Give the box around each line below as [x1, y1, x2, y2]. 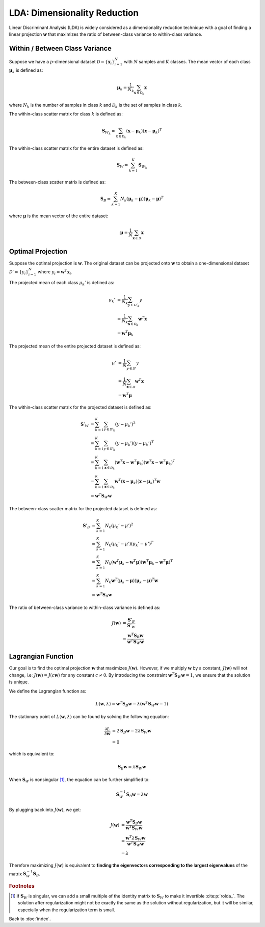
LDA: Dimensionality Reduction [9, 7, 139, 18]
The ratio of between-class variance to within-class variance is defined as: [9, 605, 160, 610]
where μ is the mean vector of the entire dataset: [9, 213, 108, 219]
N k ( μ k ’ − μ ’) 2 [105, 521, 133, 529]
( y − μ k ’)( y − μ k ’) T [115, 440, 154, 447]
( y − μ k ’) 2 [115, 421, 136, 428]
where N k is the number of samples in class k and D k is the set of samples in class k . [9, 102, 183, 109]
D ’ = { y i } [9, 269, 29, 276]
